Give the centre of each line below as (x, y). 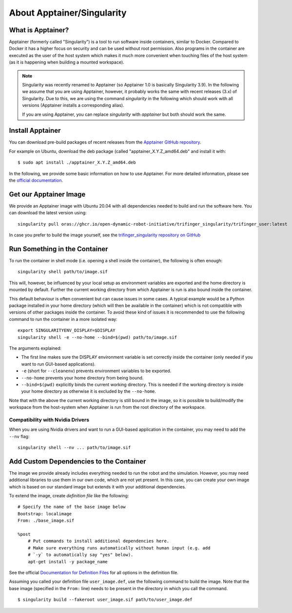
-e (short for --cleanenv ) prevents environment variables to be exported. (96, 371)
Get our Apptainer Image (47, 194)
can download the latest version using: (48, 213)
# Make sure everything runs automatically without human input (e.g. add (119, 548)
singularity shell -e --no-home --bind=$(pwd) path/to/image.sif (97, 337)
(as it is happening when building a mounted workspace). (67, 62)
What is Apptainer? (39, 30)
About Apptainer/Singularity (68, 13)
